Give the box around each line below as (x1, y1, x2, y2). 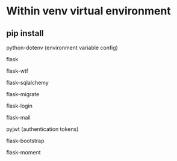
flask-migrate (6, 91, 40, 97)
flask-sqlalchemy (6, 79, 49, 86)
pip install (6, 28, 44, 38)
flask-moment (6, 149, 41, 156)
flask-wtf (6, 67, 29, 74)
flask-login (6, 102, 33, 109)
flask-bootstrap (6, 137, 45, 144)
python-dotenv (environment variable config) (6, 44, 119, 51)
